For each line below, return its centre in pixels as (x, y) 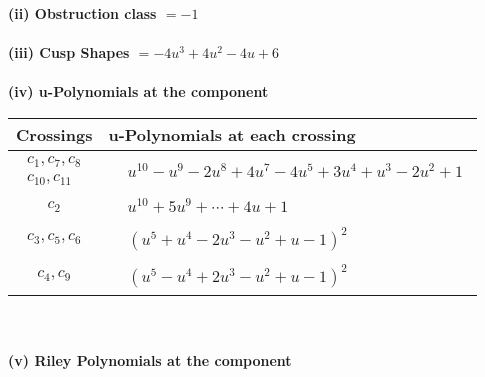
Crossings (54, 134)
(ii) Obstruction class (82, 13)
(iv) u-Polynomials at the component (138, 91)
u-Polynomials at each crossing (232, 134)
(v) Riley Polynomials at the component (150, 360)
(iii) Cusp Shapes (69, 52)
